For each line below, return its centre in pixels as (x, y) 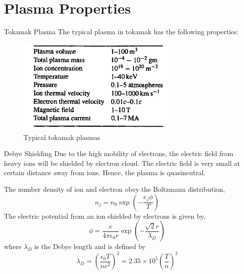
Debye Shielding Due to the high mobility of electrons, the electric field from (119, 153)
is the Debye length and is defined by (90, 246)
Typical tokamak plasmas (62, 137)
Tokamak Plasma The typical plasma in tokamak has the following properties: (121, 32)
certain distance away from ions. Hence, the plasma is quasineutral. (105, 172)
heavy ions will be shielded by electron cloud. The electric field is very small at (122, 163)
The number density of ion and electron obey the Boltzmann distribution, (115, 189)
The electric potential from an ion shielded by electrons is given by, (105, 216)
